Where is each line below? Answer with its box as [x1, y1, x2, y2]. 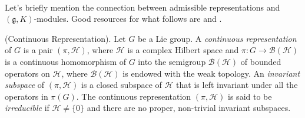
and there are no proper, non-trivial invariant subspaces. [87, 101, 291, 114]
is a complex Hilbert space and [127, 44, 239, 56]
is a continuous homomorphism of [5, 55, 126, 67]
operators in [5, 90, 48, 102]
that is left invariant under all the [176, 78, 298, 91]
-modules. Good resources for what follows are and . [34, 12, 222, 25]
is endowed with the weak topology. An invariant [122, 67, 300, 79]
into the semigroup [138, 55, 206, 67]
